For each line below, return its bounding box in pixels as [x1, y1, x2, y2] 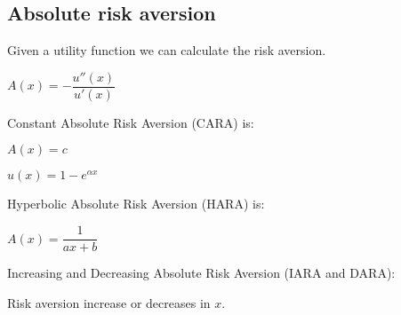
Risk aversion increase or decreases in [7, 293, 211, 311]
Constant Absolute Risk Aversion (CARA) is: [7, 113, 254, 131]
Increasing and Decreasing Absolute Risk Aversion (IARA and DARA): [7, 264, 396, 282]
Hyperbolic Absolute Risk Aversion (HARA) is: [7, 194, 265, 213]
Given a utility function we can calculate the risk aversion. [7, 41, 326, 59]
